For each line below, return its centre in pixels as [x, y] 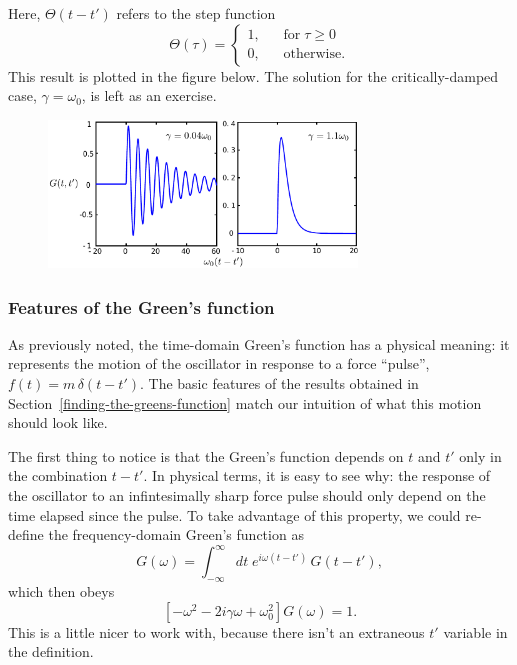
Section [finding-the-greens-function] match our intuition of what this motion [245, 402]
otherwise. [314, 54]
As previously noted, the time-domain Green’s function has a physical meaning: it [259, 343]
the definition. [51, 651]
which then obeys [61, 591]
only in [480, 455]
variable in [475, 631]
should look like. [58, 422]
